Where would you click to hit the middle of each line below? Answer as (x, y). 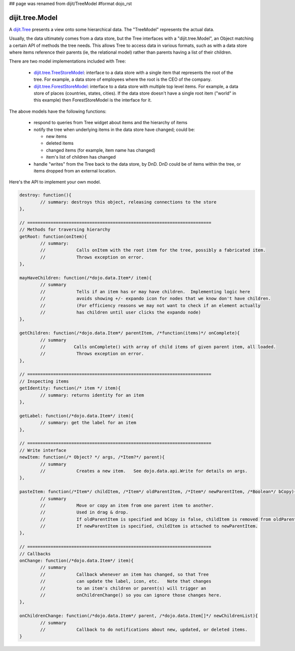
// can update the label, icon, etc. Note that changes (126, 581)
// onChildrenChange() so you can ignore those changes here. (131, 595)
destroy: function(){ (45, 195)
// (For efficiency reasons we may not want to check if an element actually (150, 305)
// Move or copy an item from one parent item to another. (127, 505)
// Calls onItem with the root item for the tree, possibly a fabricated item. (153, 250)
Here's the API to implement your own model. (55, 182)
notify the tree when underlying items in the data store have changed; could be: (114, 129)
